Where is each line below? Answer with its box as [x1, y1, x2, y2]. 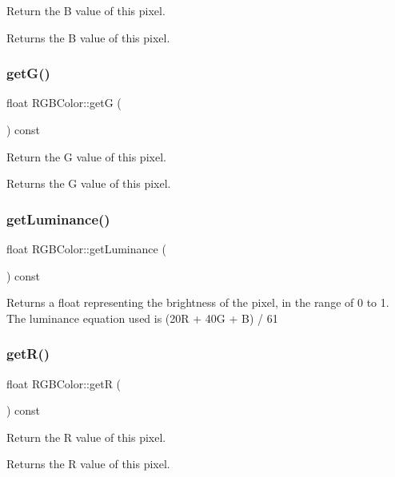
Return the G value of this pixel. [6, 148, 166, 165]
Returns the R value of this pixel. [6, 455, 170, 472]
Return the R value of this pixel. [6, 428, 166, 445]
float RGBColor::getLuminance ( [6, 240, 166, 256]
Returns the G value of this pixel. [6, 175, 171, 192]
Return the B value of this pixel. [6, 2, 166, 18]
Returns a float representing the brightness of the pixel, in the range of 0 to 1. [6, 294, 389, 311]
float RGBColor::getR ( [6, 375, 122, 392]
